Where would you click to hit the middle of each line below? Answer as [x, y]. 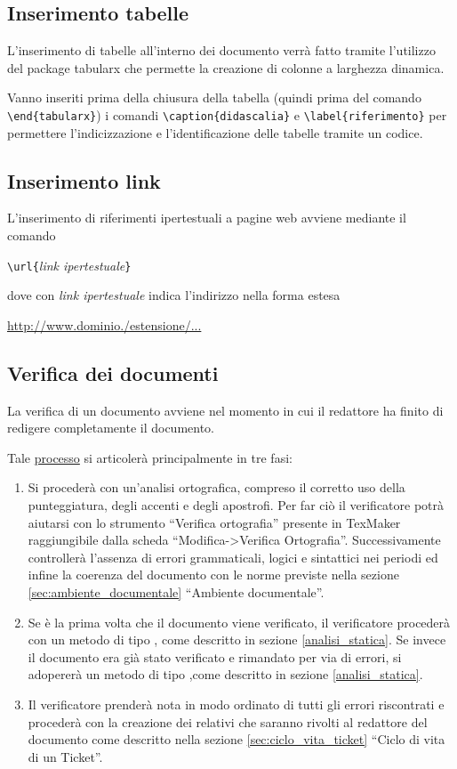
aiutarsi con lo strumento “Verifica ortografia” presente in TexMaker [214, 522]
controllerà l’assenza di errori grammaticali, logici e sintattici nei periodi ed [233, 557]
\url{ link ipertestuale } [69, 265]
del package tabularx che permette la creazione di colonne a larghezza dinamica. [226, 67]
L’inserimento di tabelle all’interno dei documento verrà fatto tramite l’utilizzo [221, 50]
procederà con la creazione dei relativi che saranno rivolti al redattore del [228, 721]
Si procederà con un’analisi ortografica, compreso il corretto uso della [216, 487]
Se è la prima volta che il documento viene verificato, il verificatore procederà [239, 622]
